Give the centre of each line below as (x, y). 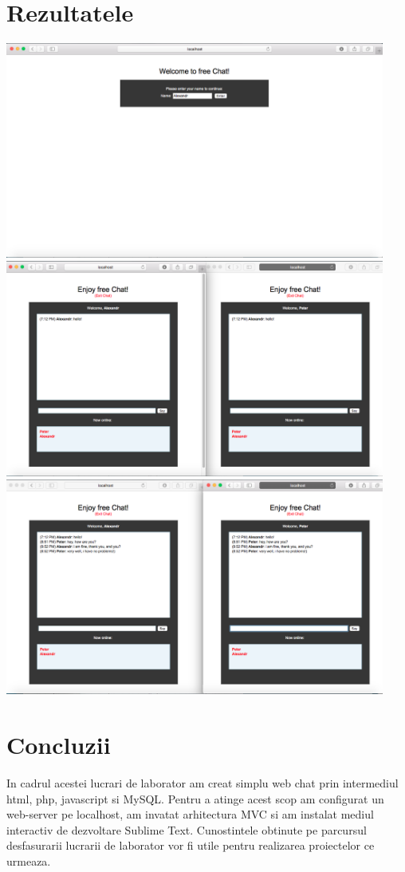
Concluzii (59, 744)
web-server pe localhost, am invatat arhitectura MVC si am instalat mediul (190, 814)
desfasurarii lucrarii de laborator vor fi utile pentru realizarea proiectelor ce (191, 845)
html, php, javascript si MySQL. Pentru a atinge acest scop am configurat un (195, 798)
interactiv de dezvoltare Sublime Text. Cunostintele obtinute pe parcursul (187, 829)
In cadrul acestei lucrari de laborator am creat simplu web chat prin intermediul (202, 782)
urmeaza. (29, 860)
